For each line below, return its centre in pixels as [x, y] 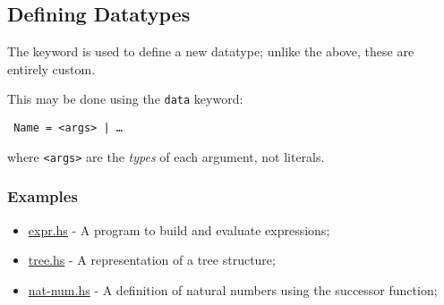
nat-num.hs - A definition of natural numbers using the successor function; [233, 289]
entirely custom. [51, 68]
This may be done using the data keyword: [125, 99]
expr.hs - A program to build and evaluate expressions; [179, 229]
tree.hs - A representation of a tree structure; [152, 260]
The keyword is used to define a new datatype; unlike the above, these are [211, 51]
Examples [43, 196]
